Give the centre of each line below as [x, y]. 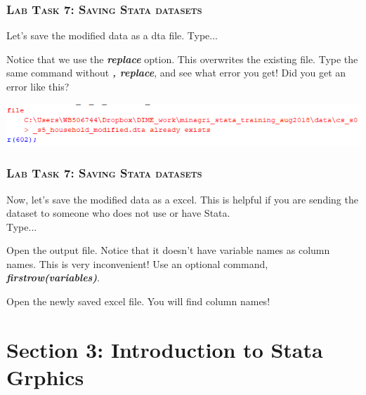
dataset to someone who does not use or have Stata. [118, 213]
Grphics [45, 377]
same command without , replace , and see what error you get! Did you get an [176, 73]
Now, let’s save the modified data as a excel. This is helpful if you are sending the [182, 199]
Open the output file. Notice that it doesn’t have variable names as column [168, 250]
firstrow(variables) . [53, 277]
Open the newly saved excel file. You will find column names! [138, 301]
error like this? [38, 86]
